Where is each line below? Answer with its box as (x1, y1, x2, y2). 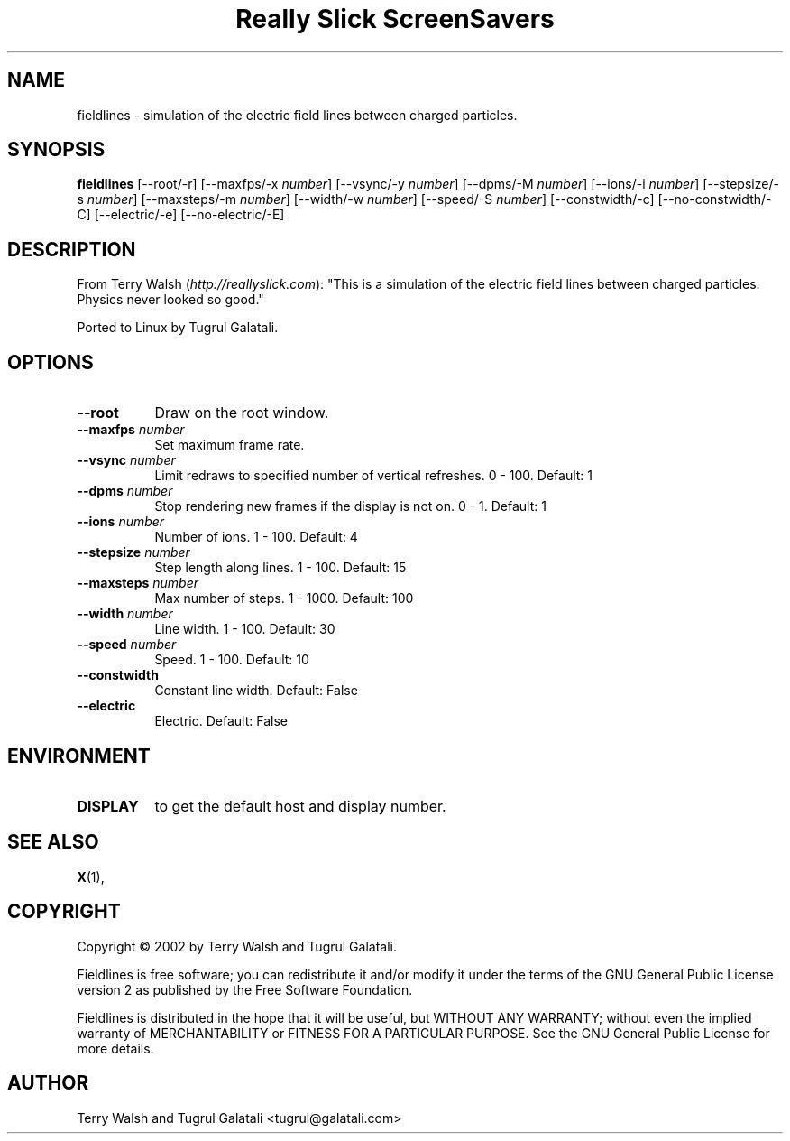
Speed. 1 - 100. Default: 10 (154, 652, 309, 668)
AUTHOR (7, 1071, 89, 1095)
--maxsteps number (77, 575, 199, 591)
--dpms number (77, 483, 173, 499)
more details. (77, 1040, 154, 1056)
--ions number (77, 514, 165, 530)
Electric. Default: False (154, 713, 288, 729)
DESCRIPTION (7, 237, 136, 261)
